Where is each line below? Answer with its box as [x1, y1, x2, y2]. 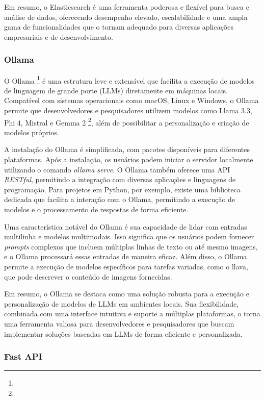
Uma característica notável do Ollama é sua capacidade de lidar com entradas [4, 221, 247, 232]
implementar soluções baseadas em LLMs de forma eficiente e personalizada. [4, 328, 243, 339]
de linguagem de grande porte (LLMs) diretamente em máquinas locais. [4, 85, 228, 95]
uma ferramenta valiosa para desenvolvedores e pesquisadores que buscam [4, 318, 234, 329]
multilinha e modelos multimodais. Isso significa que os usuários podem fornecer [4, 231, 254, 242]
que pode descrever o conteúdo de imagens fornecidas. [4, 271, 172, 282]
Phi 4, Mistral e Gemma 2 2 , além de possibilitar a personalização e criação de [4, 115, 249, 128]
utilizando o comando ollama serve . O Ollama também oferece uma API [4, 164, 230, 174]
